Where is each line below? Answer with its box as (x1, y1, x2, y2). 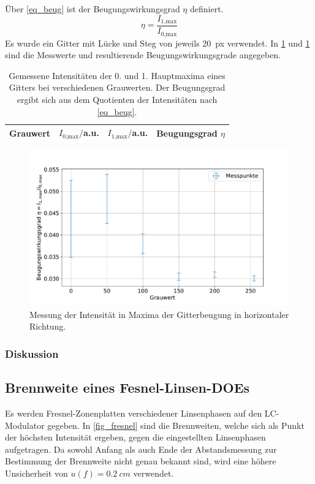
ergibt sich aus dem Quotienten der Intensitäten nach (17, 93, 218, 105)
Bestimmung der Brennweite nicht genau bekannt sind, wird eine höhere (5, 455, 276, 467)
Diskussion (5, 346, 59, 361)
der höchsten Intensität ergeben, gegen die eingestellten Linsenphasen (5, 431, 266, 444)
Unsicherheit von (5, 467, 68, 480)
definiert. (189, 2, 224, 15)
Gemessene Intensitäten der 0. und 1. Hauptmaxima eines (9, 69, 226, 81)
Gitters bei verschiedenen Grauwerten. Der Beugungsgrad (9, 81, 226, 94)
